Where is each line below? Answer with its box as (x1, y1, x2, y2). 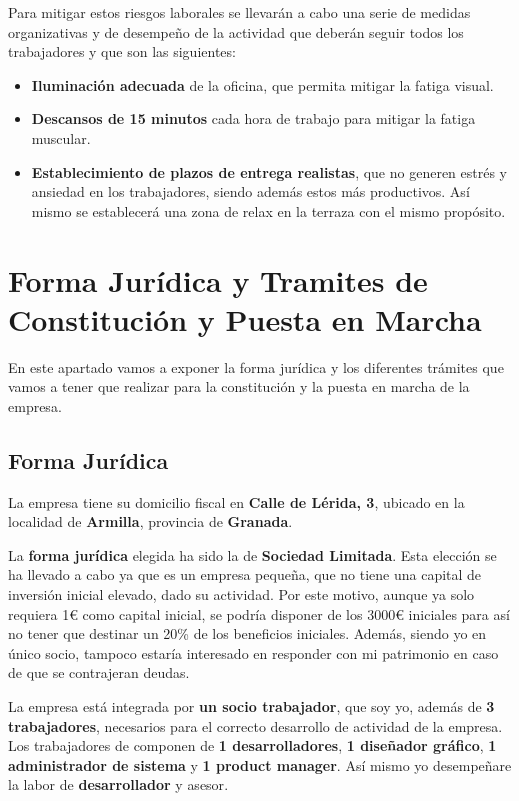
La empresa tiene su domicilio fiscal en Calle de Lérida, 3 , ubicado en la (8, 491, 465, 512)
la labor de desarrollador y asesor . (8, 774, 229, 795)
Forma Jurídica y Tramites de (8, 259, 428, 300)
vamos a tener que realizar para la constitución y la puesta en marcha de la (8, 376, 470, 397)
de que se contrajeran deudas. (8, 662, 190, 683)
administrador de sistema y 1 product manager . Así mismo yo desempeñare (8, 754, 512, 775)
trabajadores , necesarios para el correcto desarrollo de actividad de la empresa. (8, 715, 503, 736)
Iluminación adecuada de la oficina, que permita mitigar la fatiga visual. (31, 74, 494, 95)
